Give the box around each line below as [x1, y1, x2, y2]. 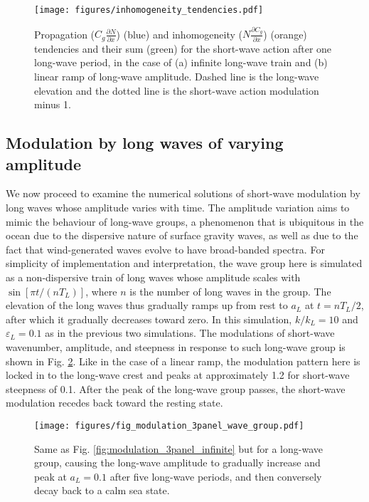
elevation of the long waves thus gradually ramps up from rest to [6, 298, 288, 313]
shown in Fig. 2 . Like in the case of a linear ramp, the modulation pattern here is [6, 353, 360, 368]
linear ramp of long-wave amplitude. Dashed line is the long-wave [34, 69, 319, 84]
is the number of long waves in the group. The [129, 283, 331, 298]
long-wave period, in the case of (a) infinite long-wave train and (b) [34, 55, 328, 70]
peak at [34, 469, 67, 483]
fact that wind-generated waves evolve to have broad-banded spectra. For [6, 241, 325, 256]
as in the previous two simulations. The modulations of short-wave [45, 325, 335, 340]
